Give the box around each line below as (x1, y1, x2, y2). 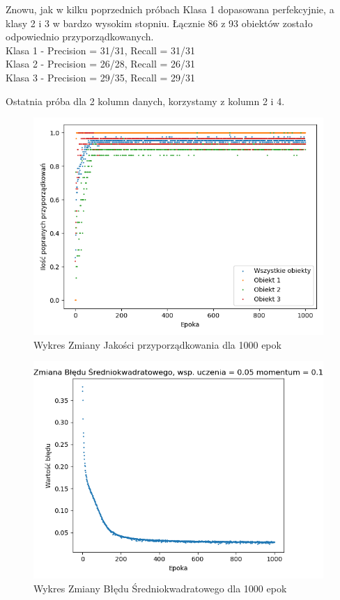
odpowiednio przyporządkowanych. (6, 29, 154, 44)
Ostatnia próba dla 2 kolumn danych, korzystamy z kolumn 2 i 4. (6, 93, 285, 108)
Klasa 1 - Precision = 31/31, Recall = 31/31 (6, 42, 195, 57)
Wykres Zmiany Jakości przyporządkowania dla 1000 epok (33, 337, 281, 352)
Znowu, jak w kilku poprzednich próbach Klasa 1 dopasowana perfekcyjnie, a (6, 2, 334, 16)
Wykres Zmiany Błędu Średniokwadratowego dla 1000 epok (33, 581, 287, 595)
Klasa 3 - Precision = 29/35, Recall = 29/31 (6, 70, 195, 84)
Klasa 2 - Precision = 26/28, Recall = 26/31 (6, 56, 195, 71)
